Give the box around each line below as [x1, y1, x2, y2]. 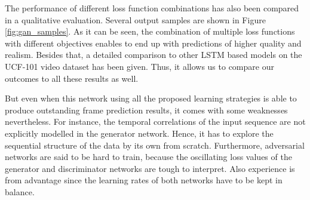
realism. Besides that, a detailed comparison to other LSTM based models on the [5, 48, 302, 61]
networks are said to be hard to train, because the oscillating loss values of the [5, 150, 292, 163]
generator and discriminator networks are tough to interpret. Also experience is [5, 162, 295, 174]
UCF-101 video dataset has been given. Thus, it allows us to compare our [5, 60, 274, 72]
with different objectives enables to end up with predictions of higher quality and [5, 36, 302, 49]
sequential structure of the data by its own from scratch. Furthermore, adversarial [5, 139, 305, 151]
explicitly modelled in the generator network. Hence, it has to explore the [5, 127, 274, 139]
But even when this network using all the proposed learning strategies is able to [5, 92, 297, 104]
